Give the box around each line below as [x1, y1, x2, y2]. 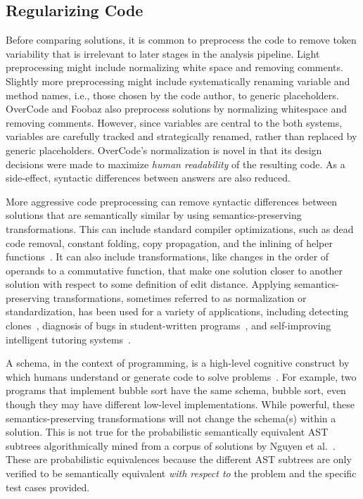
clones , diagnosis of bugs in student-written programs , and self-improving [6, 318, 331, 333]
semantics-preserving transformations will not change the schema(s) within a [6, 410, 336, 425]
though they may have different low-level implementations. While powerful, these [6, 397, 355, 412]
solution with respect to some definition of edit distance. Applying [6, 277, 291, 291]
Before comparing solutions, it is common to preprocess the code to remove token [6, 32, 357, 47]
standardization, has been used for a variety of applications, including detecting [6, 304, 349, 319]
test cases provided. [6, 479, 90, 494]
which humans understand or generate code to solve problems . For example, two [6, 369, 357, 384]
